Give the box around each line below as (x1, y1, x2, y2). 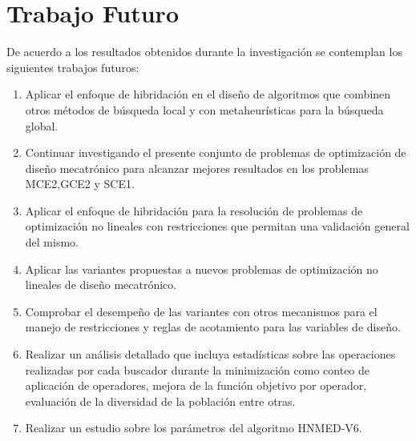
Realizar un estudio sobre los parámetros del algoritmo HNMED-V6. (25, 419, 362, 436)
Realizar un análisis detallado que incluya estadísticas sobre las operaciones (25, 346, 396, 363)
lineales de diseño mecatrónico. (25, 276, 177, 293)
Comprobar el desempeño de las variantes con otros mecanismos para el (25, 303, 378, 319)
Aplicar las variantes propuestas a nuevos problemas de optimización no (25, 260, 378, 277)
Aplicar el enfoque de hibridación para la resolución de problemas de (25, 202, 363, 218)
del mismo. (25, 234, 79, 251)
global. (25, 117, 59, 134)
